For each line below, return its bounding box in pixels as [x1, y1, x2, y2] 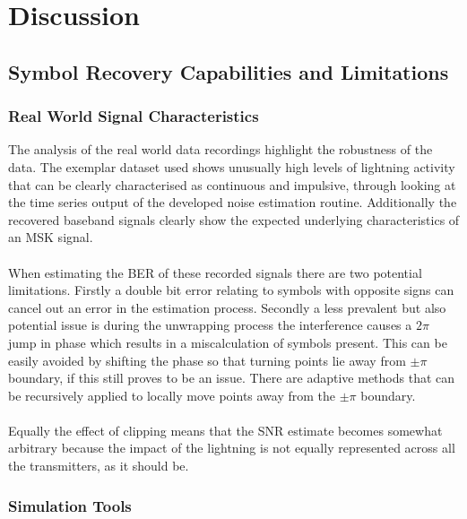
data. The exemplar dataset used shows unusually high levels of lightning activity [8, 157, 455, 176]
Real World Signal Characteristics [8, 105, 259, 127]
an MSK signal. [8, 228, 93, 247]
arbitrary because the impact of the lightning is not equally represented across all [8, 438, 455, 457]
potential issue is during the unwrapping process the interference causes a [8, 316, 412, 334]
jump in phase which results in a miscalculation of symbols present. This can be [8, 333, 447, 351]
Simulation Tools [8, 494, 132, 516]
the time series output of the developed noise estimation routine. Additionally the [8, 193, 457, 212]
